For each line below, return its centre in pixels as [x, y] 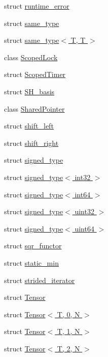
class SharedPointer [34, 108]
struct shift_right [31, 143]
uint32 [84, 211]
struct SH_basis [29, 91]
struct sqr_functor [33, 246]
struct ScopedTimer [35, 74]
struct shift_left [29, 126]
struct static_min [31, 262]
